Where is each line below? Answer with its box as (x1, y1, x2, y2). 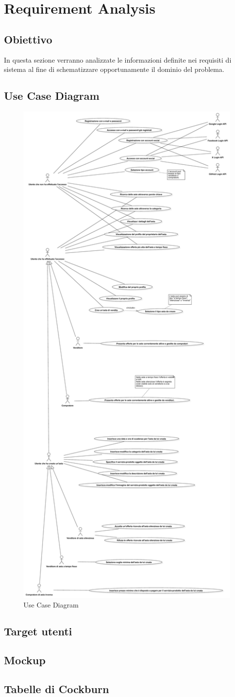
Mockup (4, 652, 46, 668)
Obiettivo (4, 31, 52, 46)
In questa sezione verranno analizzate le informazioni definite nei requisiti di (4, 54, 232, 65)
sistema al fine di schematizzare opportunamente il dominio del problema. (4, 64, 224, 74)
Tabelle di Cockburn (4, 681, 109, 696)
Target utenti (4, 624, 72, 639)
